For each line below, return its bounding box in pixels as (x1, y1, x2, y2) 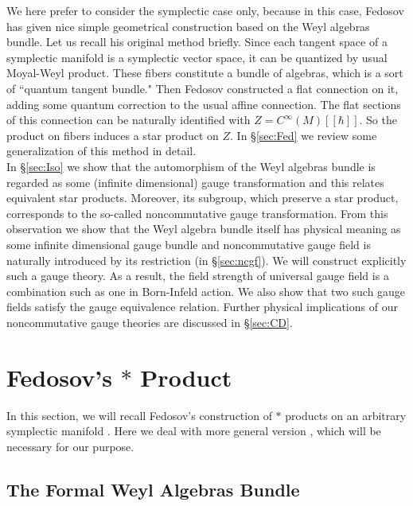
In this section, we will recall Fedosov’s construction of (6, 407, 272, 423)
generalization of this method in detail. (6, 142, 197, 159)
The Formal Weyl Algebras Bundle (6, 477, 300, 501)
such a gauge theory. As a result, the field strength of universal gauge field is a (6, 267, 389, 284)
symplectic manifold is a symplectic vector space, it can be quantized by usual (6, 49, 388, 65)
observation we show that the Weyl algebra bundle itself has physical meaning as (6, 220, 401, 237)
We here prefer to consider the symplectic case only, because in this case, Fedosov (6, 2, 404, 18)
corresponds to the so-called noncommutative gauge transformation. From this (6, 204, 388, 221)
